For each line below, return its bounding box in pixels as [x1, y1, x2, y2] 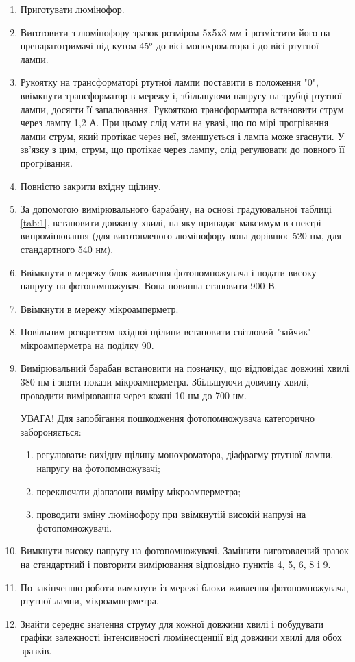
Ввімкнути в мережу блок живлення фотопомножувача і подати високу [20, 265, 317, 279]
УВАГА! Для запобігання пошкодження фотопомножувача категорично [20, 411, 315, 425]
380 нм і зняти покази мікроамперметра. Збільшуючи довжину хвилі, [20, 375, 309, 389]
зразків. [20, 643, 52, 657]
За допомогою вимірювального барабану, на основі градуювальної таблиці [20, 202, 332, 216]
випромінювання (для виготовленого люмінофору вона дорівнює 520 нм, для [20, 228, 341, 243]
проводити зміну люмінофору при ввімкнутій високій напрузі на [36, 507, 306, 521]
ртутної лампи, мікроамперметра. [20, 593, 159, 608]
